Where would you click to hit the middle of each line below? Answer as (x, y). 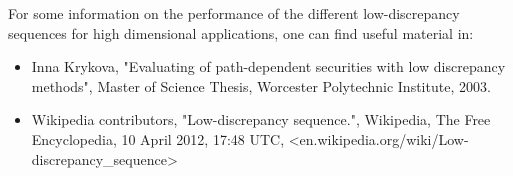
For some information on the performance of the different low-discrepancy (234, 13)
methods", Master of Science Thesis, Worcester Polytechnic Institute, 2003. (261, 85)
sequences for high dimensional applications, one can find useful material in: (241, 32)
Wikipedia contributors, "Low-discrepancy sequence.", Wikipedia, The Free (261, 119)
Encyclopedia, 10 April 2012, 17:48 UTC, (158, 138)
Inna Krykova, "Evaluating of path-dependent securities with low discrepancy (268, 66)
